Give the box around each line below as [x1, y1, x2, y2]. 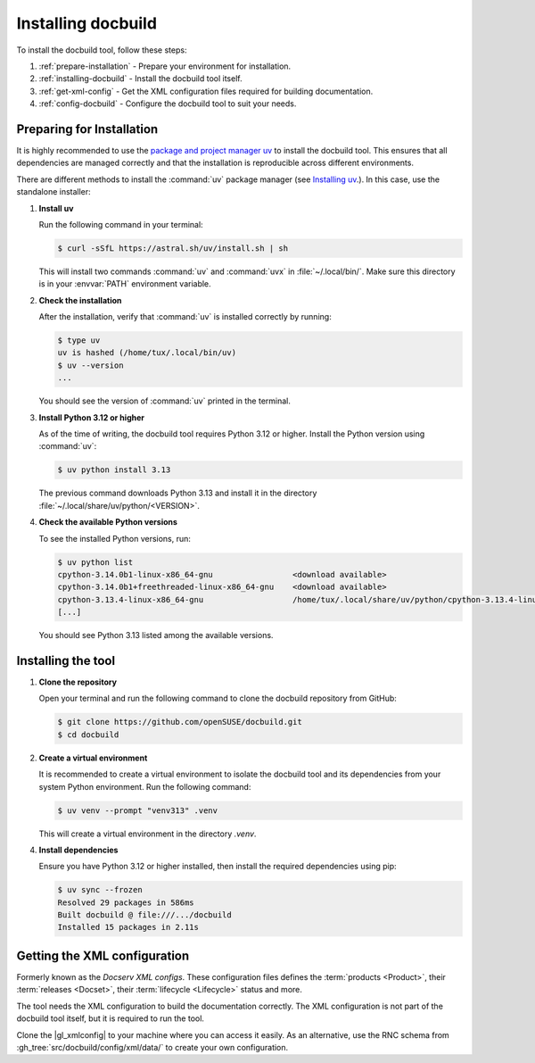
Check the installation [38, 295, 122, 305]
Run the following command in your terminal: [38, 219, 204, 229]
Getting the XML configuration [16, 948, 190, 963]
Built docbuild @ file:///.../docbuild [57, 910, 232, 920]
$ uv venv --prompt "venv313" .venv [57, 805, 218, 816]
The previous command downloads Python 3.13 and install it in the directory [38, 487, 317, 499]
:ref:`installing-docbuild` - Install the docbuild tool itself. [38, 73, 243, 84]
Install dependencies [38, 844, 119, 855]
